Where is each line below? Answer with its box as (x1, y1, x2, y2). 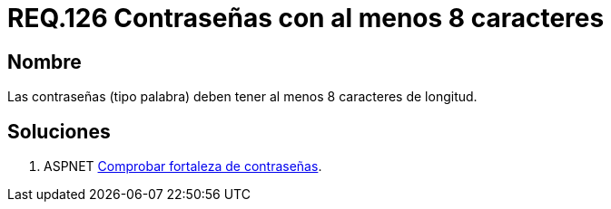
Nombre (7, 50, 82, 73)
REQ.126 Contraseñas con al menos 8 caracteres (7, 3, 605, 33)
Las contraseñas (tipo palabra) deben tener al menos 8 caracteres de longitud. (7, 89, 478, 105)
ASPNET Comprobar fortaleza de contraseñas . (44, 158, 322, 175)
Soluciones (7, 119, 111, 143)
